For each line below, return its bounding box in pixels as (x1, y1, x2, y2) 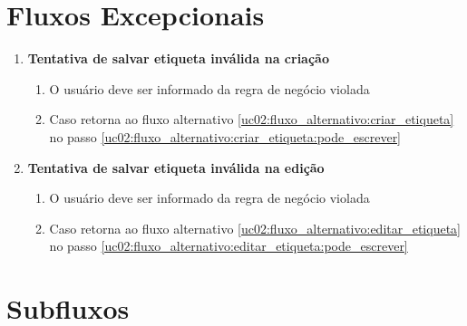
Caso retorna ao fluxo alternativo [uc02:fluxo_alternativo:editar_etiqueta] (49, 218, 461, 237)
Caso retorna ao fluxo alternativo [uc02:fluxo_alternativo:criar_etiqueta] (49, 110, 454, 129)
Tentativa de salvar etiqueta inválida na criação (27, 49, 329, 68)
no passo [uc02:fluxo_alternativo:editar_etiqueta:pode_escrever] (49, 236, 408, 255)
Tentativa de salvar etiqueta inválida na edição (27, 158, 325, 177)
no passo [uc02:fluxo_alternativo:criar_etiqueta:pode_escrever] (49, 127, 402, 146)
